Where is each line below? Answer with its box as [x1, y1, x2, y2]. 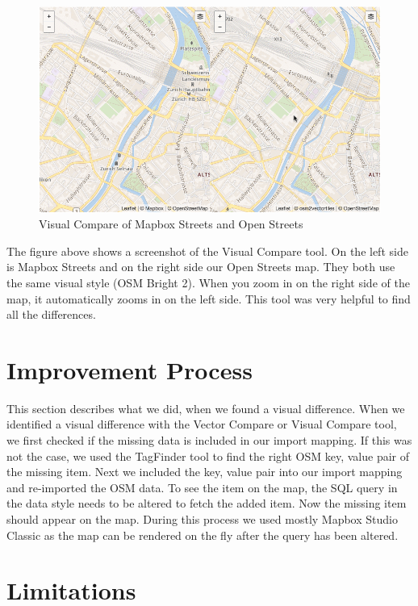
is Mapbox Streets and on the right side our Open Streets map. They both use [6, 258, 395, 275]
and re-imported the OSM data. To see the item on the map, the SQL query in [6, 479, 398, 495]
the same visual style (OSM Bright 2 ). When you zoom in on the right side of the [6, 274, 410, 290]
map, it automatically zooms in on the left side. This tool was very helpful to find [6, 290, 411, 307]
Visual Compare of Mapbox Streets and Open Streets [39, 215, 303, 232]
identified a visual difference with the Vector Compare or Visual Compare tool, [6, 416, 397, 433]
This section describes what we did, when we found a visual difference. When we [6, 399, 405, 416]
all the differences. [6, 306, 96, 323]
